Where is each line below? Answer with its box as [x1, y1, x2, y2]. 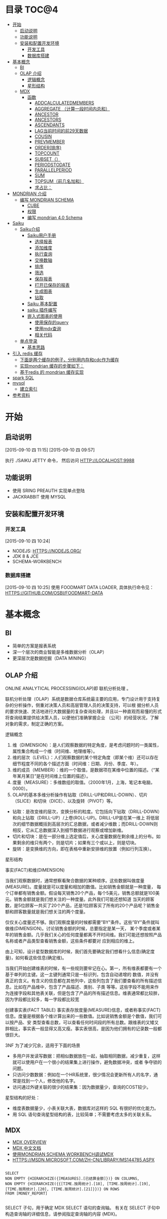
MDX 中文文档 [12, 1145, 41, 1151]
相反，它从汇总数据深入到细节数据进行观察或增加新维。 [12, 827, 126, 833]
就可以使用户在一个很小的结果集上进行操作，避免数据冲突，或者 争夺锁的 [12, 1059, 162, 1065]
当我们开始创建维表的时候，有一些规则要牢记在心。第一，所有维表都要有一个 [5, 965, 162, 971]
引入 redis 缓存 [12, 350, 43, 356]
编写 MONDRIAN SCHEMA [19, 197, 74, 203]
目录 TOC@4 [5, 4, 59, 15]
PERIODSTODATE [34, 162, 71, 168]
